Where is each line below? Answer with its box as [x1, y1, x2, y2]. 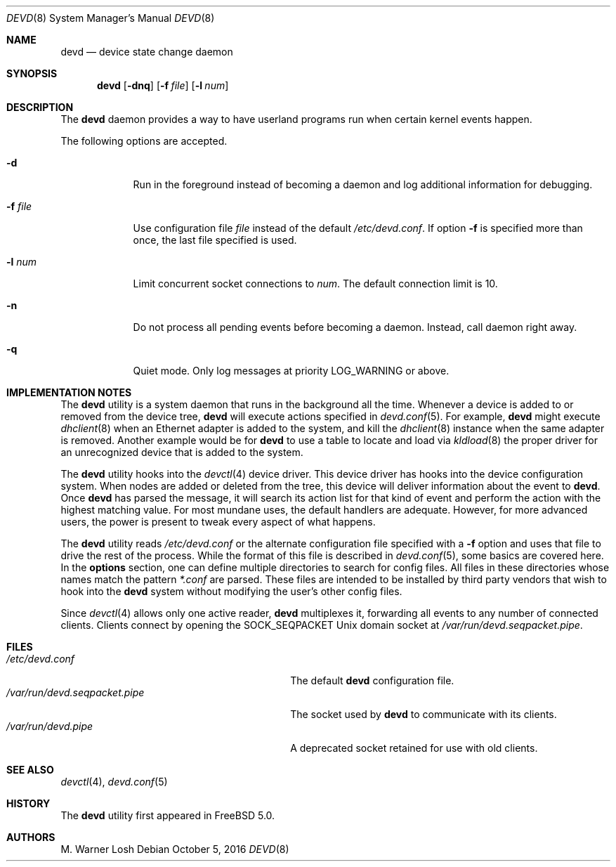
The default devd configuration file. [290, 674, 454, 686]
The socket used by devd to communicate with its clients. [290, 708, 557, 720]
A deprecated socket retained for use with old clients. [290, 742, 538, 754]
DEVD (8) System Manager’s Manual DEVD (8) [6, 12, 215, 24]
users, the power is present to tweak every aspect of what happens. [60, 516, 376, 528]
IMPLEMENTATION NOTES [6, 386, 132, 398]
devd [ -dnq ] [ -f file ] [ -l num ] [97, 79, 229, 91]
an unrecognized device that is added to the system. [60, 446, 303, 458]
